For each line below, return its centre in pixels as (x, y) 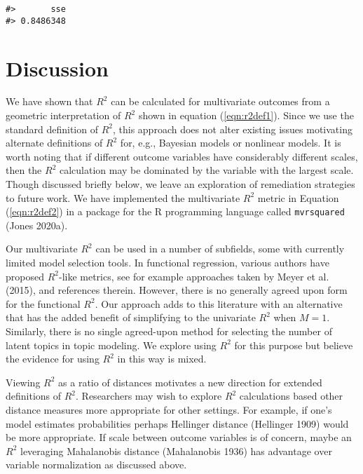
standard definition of (52, 129)
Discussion (57, 68)
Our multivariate (42, 249)
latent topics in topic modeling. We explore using (111, 345)
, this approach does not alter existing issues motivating (232, 129)
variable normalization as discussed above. (96, 465)
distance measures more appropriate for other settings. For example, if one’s (169, 409)
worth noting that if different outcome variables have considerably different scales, (182, 156)
